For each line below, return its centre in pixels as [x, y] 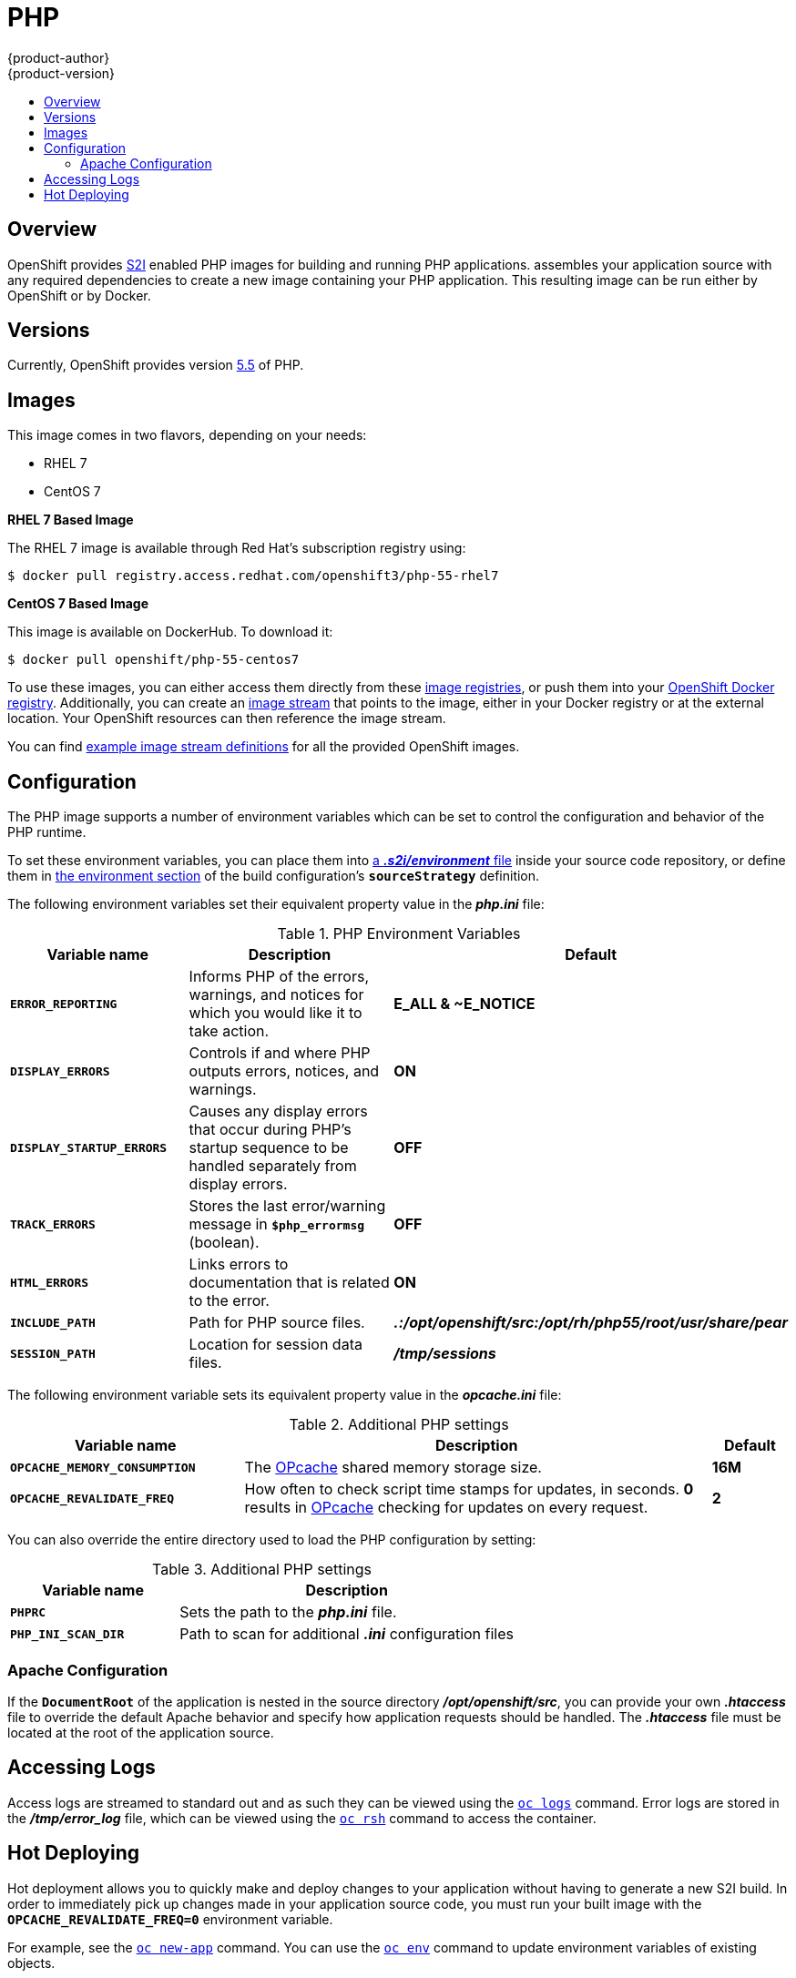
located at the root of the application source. [141, 1732]
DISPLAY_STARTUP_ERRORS [89, 1147]
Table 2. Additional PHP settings [399, 1425]
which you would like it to [276, 1013]
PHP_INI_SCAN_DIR [67, 1634]
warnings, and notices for [276, 995]
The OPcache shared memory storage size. [393, 1468]
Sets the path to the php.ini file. [288, 1612]
